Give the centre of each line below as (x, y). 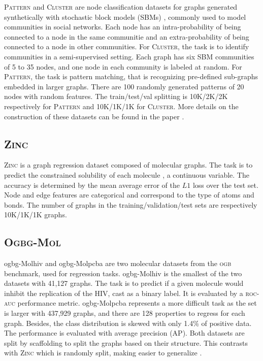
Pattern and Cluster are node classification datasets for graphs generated (121, 7)
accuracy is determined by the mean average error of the (92, 185)
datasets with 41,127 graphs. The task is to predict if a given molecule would (124, 283)
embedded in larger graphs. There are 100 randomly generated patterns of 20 (124, 86)
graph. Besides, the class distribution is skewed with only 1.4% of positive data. (128, 323)
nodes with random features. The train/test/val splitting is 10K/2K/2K (116, 96)
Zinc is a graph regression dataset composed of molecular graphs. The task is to (128, 165)
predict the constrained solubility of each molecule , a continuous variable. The (127, 174)
